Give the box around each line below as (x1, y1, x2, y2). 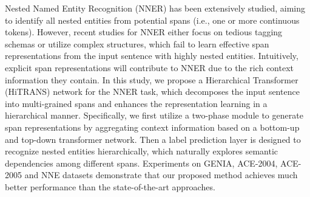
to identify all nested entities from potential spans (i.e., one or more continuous (5, 13, 300, 26)
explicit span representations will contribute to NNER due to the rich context (5, 61, 294, 74)
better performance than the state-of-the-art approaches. (5, 180, 215, 193)
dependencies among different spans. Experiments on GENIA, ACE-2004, (5, 156, 278, 169)
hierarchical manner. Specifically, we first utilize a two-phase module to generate (5, 109, 303, 122)
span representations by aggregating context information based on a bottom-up (5, 120, 300, 133)
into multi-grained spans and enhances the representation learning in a (5, 97, 268, 109)
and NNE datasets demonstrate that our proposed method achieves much (24, 168, 298, 181)
